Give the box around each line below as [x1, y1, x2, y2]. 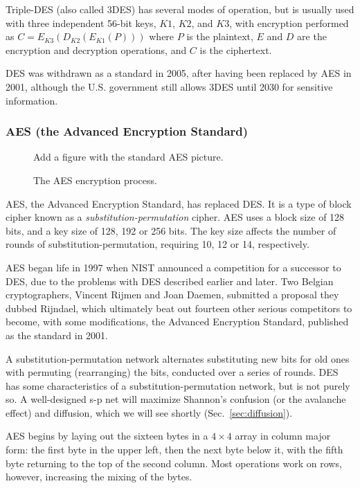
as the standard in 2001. [6, 327, 108, 342]
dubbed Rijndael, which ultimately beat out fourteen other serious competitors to [6, 300, 352, 315]
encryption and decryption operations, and [6, 42, 187, 57]
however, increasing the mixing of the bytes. [6, 469, 192, 484]
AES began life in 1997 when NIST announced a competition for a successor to [6, 260, 341, 274]
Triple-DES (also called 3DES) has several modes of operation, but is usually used [6, 2, 354, 16]
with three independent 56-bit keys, [6, 15, 156, 30]
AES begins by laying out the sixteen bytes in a [6, 428, 208, 443]
